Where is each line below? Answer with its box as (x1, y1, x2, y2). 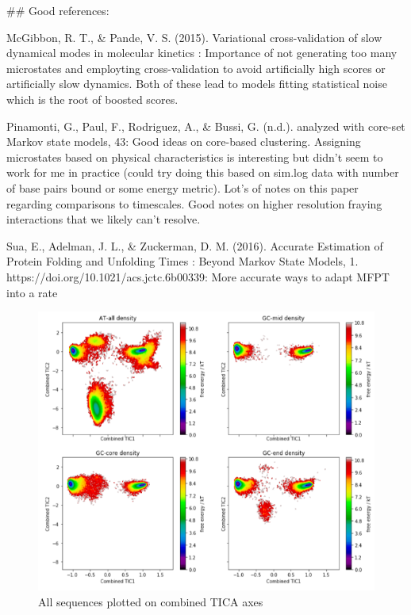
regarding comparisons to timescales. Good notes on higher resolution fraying (6, 195, 382, 212)
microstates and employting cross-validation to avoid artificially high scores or (6, 59, 386, 76)
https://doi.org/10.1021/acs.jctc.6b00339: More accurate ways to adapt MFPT (6, 268, 390, 285)
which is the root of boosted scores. (6, 90, 179, 107)
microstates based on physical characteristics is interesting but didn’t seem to (6, 148, 383, 165)
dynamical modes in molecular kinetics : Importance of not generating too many (6, 44, 398, 61)
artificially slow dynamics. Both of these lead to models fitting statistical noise (6, 75, 387, 92)
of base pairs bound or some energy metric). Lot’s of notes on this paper (6, 179, 359, 196)
